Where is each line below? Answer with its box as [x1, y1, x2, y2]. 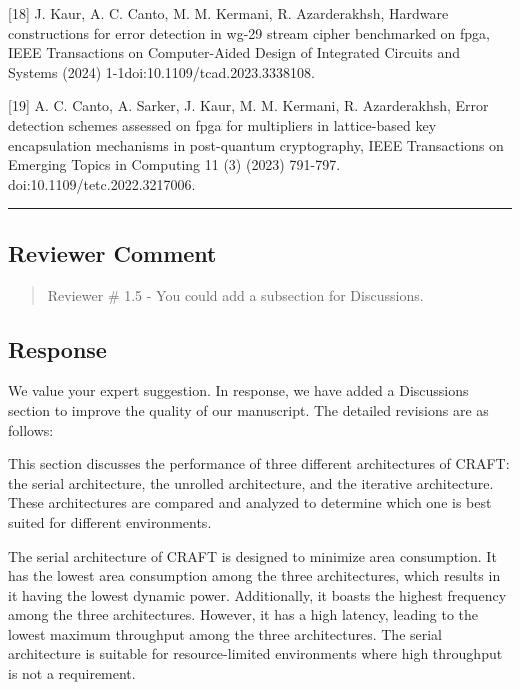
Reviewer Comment [8, 237, 217, 268]
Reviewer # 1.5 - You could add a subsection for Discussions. [47, 284, 424, 305]
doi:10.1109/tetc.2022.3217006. [8, 173, 196, 194]
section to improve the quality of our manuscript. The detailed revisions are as [8, 399, 489, 420]
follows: [8, 419, 54, 440]
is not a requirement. [8, 663, 136, 684]
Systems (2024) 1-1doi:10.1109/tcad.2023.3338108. [8, 61, 315, 82]
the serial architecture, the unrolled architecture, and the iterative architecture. [8, 472, 494, 493]
